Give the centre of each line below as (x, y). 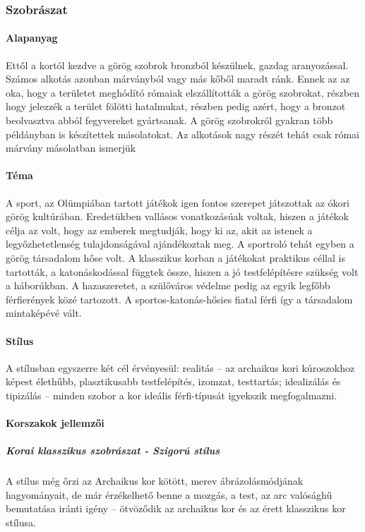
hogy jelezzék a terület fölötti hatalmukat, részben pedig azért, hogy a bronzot (176, 106)
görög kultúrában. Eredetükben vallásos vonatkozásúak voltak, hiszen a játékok (177, 216)
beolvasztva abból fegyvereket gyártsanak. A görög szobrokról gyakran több (169, 120)
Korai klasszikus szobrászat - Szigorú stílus (113, 451)
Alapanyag (32, 38)
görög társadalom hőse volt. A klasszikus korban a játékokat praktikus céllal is (175, 257)
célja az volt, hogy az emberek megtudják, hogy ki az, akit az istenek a (159, 230)
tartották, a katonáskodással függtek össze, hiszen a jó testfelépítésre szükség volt (182, 271)
